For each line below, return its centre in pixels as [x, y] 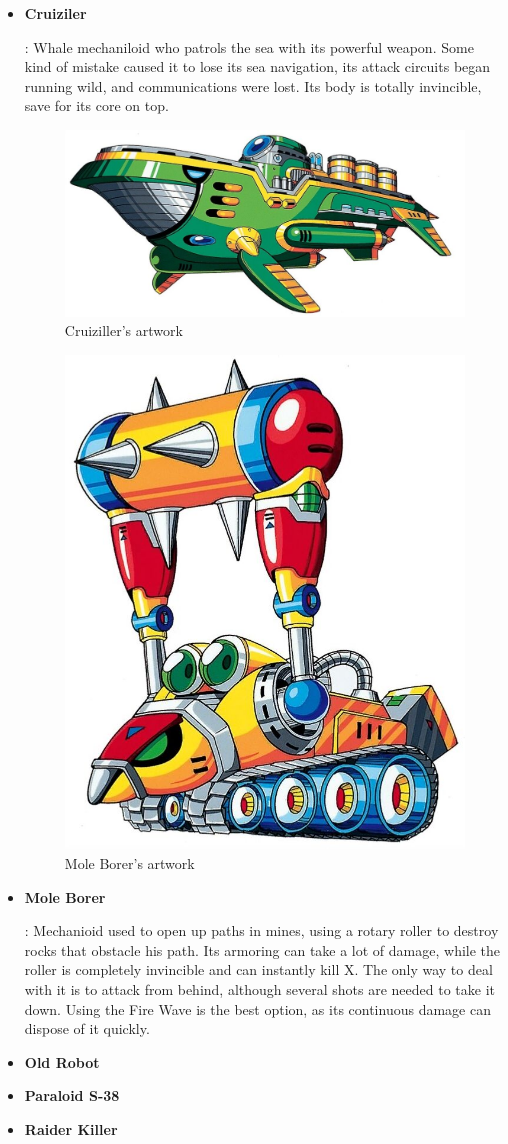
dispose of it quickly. [87, 1028]
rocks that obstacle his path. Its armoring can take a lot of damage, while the [262, 949]
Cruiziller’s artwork [123, 330]
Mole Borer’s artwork [129, 862]
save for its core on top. [96, 105]
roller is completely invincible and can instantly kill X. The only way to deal [258, 969]
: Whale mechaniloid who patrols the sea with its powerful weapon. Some [249, 46]
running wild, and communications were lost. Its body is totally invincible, [253, 85]
